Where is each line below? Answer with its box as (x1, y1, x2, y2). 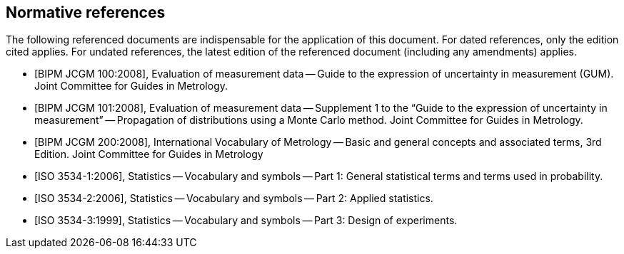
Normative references (6, 4, 166, 21)
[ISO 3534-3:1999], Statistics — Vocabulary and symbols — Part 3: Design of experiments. (34, 214, 458, 227)
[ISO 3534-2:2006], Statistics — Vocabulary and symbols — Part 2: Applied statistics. (34, 192, 433, 205)
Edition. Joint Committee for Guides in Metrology (34, 148, 263, 161)
